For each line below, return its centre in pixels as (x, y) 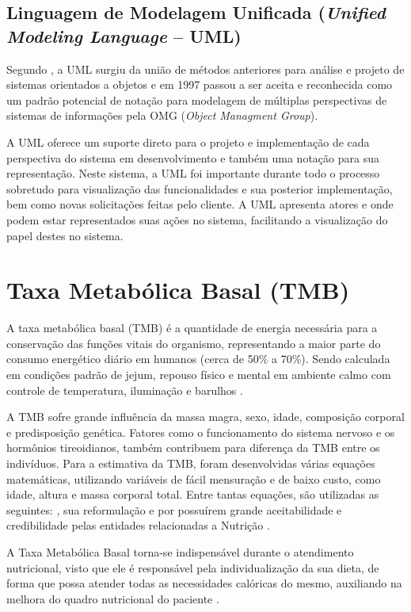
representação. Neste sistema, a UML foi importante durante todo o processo (193, 173)
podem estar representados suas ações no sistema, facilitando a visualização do (197, 219)
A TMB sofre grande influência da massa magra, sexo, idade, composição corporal (205, 417)
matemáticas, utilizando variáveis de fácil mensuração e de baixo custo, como (194, 478)
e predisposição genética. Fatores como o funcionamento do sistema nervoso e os (201, 432)
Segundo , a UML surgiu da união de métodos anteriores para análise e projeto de (205, 69)
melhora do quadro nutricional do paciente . (113, 598)
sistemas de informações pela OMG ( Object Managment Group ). (162, 115)
